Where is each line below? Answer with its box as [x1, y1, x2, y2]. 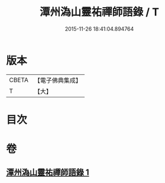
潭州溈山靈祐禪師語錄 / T [39, 5, 160, 19]
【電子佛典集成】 [34, 76, 82, 84]
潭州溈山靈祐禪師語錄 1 [6, 168, 90, 178]
